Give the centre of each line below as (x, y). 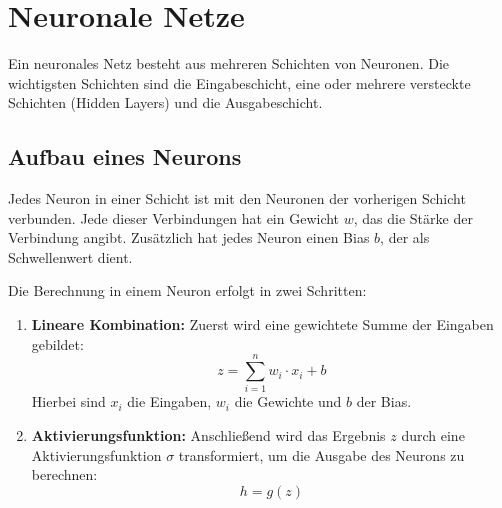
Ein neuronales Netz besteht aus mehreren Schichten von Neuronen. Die (228, 63)
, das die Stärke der (413, 217)
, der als (405, 237)
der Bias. (384, 401)
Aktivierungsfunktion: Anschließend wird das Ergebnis (208, 434)
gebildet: (57, 343)
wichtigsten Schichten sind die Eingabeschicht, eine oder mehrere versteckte (239, 82)
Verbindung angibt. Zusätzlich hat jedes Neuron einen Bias (189, 237)
